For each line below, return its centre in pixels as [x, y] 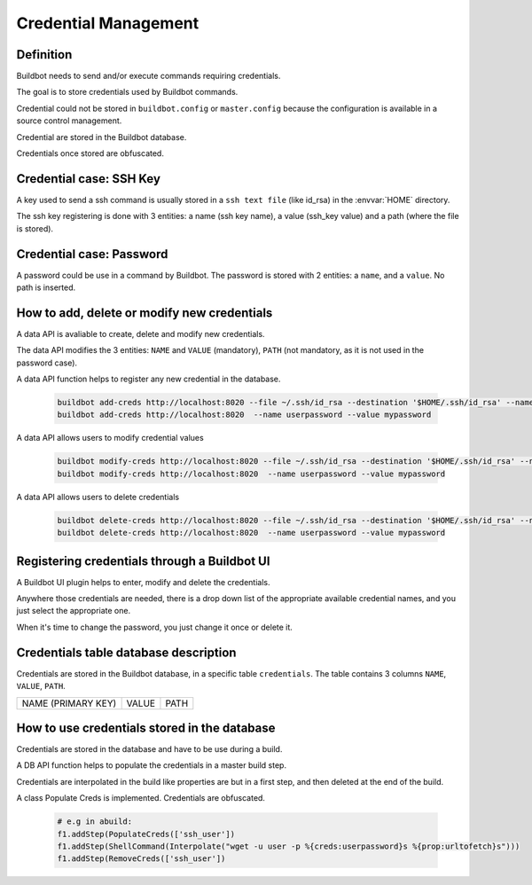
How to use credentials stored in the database [146, 728]
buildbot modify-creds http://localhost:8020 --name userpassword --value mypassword [251, 474]
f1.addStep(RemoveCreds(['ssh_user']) [141, 859]
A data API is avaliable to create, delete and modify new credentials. [141, 333]
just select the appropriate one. [74, 611]
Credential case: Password [92, 254]
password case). [47, 363]
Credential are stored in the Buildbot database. [102, 137]
